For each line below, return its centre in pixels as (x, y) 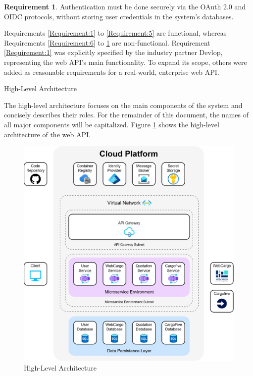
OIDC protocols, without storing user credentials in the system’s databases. (119, 16)
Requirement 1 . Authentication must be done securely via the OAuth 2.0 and (125, 6)
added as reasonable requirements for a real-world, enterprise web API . (112, 72)
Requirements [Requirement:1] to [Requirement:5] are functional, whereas (115, 33)
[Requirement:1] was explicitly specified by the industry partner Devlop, (113, 52)
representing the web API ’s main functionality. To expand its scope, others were (126, 62)
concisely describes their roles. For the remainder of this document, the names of (126, 115)
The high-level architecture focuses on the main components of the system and (123, 105)
